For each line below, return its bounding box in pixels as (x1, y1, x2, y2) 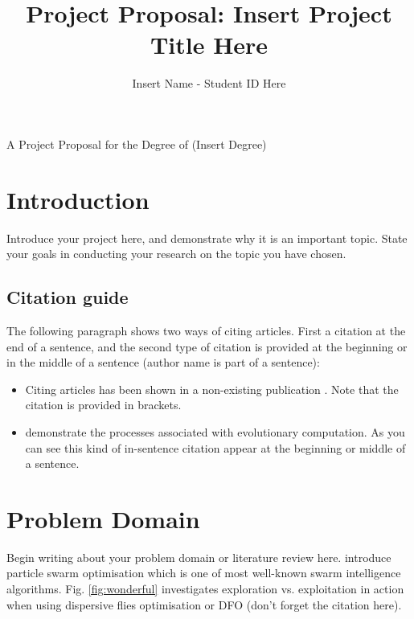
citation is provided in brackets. (25, 396, 182, 413)
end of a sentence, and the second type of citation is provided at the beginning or (6, 338, 408, 355)
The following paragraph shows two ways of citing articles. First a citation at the (6, 322, 406, 339)
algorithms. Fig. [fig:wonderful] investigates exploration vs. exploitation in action (6, 580, 404, 597)
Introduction (6, 182, 150, 215)
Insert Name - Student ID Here (132, 75, 286, 92)
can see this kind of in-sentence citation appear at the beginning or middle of (25, 439, 406, 456)
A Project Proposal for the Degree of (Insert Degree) (6, 135, 267, 152)
